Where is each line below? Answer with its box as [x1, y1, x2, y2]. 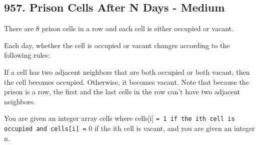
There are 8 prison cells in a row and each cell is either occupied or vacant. [4, 23, 233, 34]
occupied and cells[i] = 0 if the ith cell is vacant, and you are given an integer [4, 123, 255, 133]
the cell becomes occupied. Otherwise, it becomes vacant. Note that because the [4, 76, 249, 87]
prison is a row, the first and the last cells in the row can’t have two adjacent [4, 86, 240, 97]
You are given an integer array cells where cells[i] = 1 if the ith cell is [4, 113, 235, 123]
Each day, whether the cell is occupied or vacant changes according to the [4, 40, 230, 50]
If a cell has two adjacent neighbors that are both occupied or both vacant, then [4, 66, 250, 77]
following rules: [4, 50, 50, 60]
